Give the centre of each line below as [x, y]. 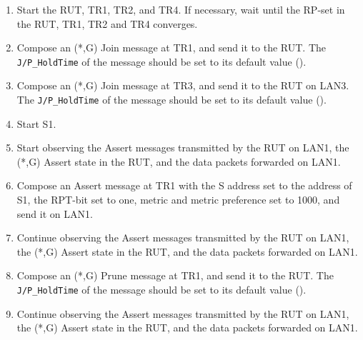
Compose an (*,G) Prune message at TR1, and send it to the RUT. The [175, 275]
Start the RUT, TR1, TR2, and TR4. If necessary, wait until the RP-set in [181, 9]
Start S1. [36, 123]
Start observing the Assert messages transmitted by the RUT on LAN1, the [183, 147]
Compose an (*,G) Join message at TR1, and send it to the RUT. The [171, 47]
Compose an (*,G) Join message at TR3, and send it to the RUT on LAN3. [183, 85]
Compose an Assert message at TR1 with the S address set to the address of [184, 185]
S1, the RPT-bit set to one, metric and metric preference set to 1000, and [178, 200]
